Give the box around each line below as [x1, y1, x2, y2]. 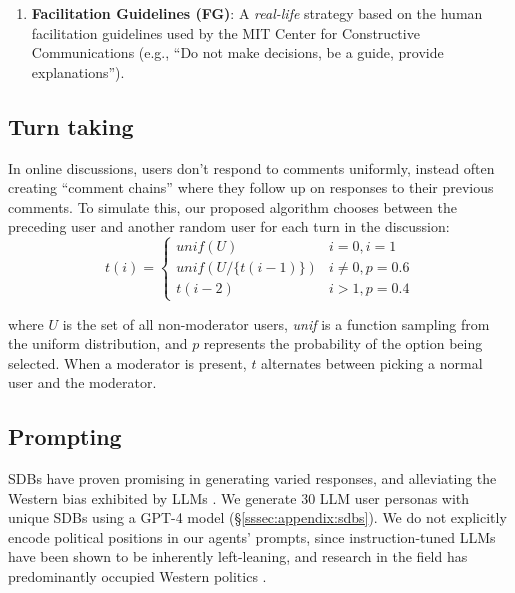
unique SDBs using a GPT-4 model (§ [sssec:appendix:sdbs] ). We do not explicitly [8, 507, 507, 528]
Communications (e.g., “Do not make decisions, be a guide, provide [31, 42, 444, 63]
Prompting [8, 421, 122, 452]
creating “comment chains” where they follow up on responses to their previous [8, 177, 494, 198]
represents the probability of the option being [203, 333, 483, 354]
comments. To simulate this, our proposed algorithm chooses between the [8, 196, 457, 217]
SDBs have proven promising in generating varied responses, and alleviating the [8, 468, 497, 489]
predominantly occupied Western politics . [8, 566, 267, 587]
